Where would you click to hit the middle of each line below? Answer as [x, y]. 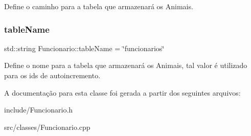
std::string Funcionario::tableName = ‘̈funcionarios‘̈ [84, 48]
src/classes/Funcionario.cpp [47, 127]
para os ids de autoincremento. [52, 75]
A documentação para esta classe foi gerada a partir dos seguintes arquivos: [122, 92]
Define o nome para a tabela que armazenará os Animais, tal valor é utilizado [126, 65]
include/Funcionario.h [39, 110]
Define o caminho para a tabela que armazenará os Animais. [99, 6]
